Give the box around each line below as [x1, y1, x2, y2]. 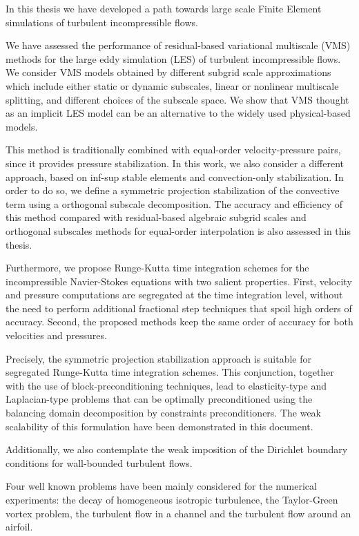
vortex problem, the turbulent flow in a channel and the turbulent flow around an [6, 506, 351, 520]
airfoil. [6, 519, 33, 534]
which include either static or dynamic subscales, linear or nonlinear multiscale [6, 78, 339, 93]
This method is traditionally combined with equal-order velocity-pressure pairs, [6, 142, 341, 157]
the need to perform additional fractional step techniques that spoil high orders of [6, 300, 352, 315]
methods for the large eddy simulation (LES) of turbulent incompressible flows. [6, 51, 341, 66]
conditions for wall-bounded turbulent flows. [6, 455, 193, 470]
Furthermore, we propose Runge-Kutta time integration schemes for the [6, 260, 309, 275]
